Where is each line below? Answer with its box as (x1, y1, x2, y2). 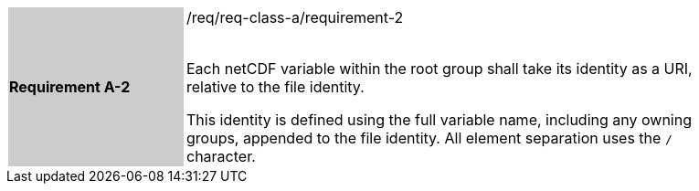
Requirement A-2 (9, 78, 131, 96)
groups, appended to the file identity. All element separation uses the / (186, 129, 673, 147)
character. (186, 147, 256, 165)
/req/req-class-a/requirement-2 (186, 8, 404, 27)
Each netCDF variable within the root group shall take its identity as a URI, (186, 59, 693, 78)
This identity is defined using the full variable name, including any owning (186, 111, 692, 129)
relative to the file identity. (186, 78, 365, 96)
